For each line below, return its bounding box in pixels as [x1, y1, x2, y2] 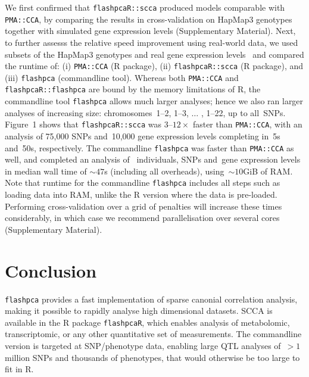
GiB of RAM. [243, 164, 293, 177]
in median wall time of [5, 164, 87, 177]
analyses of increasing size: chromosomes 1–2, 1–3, [5, 106, 189, 119]
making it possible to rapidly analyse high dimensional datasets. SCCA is [5, 304, 273, 317]
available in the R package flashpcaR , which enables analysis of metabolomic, [5, 316, 290, 328]
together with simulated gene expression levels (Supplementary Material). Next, [5, 24, 296, 37]
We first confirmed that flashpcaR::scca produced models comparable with [5, 1, 285, 13]
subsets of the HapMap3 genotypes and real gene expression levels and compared [5, 48, 304, 60]
